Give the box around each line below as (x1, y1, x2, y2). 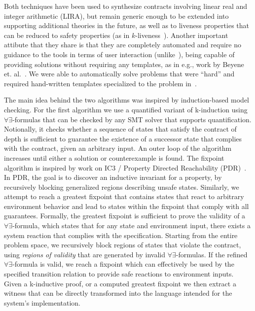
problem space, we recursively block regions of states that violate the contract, (4, 240, 241, 250)
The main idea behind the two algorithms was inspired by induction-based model (4, 95, 250, 105)
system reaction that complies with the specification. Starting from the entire (4, 230, 238, 240)
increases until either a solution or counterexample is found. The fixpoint (4, 152, 224, 163)
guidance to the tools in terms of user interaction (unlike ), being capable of (4, 49, 235, 59)
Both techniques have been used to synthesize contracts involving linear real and (4, 1, 248, 11)
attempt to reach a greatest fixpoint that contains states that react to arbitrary (4, 191, 244, 202)
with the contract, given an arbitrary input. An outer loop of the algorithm (4, 143, 232, 153)
